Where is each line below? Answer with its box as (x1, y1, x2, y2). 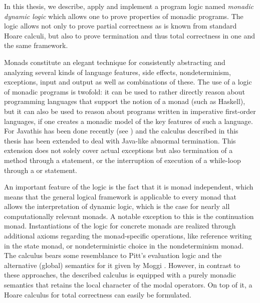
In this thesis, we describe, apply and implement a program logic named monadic (4, 1, 253, 11)
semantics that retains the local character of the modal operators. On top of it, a (4, 279, 252, 290)
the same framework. (4, 40, 68, 50)
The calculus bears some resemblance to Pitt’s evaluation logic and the (4, 250, 222, 260)
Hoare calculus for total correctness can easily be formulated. (4, 289, 191, 299)
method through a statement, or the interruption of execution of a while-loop (4, 154, 241, 165)
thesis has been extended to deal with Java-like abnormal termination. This (4, 135, 236, 145)
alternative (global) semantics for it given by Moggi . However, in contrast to (4, 259, 240, 270)
